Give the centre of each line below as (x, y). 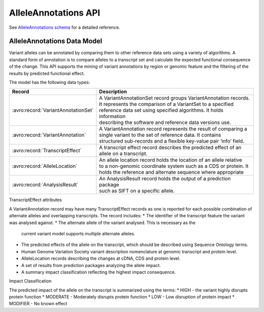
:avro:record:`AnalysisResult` (45, 185)
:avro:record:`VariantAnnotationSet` (53, 110)
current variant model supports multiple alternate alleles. (78, 233)
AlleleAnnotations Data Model (56, 41)
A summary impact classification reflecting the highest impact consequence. (99, 272)
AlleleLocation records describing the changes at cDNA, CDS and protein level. (101, 258)
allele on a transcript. (123, 154)
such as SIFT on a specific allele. (137, 191)
